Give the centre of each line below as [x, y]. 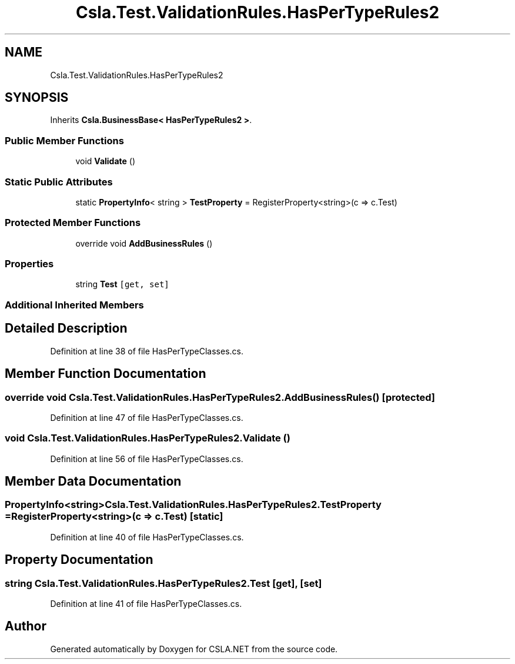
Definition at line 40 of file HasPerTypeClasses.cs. [147, 537]
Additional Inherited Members [74, 305]
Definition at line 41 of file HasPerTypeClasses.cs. [146, 604]
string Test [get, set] [122, 284]
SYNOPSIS [37, 98]
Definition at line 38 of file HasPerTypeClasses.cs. [147, 351]
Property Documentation [79, 560]
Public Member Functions [64, 140]
